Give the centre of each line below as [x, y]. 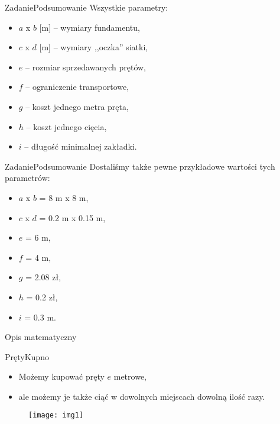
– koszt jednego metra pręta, [77, 106]
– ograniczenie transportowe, [77, 87]
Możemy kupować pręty [61, 376]
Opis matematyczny [41, 337]
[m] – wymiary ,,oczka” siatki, [94, 47]
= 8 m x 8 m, [64, 197]
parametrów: [27, 178]
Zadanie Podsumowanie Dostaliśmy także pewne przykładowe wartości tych [140, 166]
